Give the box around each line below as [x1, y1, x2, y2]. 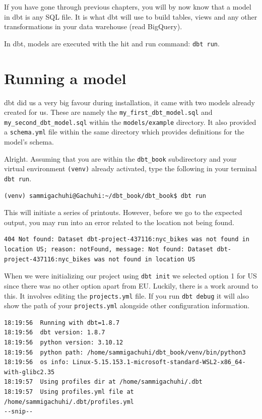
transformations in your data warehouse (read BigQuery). [4, 21, 182, 32]
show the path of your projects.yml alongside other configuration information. [4, 300, 250, 311]
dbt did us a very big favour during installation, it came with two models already [4, 97, 255, 107]
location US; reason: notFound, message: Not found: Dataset [4, 246, 214, 253]
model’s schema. [4, 136, 54, 147]
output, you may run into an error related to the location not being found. [4, 217, 234, 227]
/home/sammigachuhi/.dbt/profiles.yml [4, 398, 134, 405]
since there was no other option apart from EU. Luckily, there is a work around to [4, 280, 258, 291]
